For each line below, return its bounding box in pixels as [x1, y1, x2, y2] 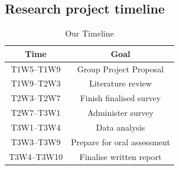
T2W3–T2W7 [11, 92, 61, 104]
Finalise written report [79, 150, 162, 162]
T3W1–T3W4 [11, 121, 61, 134]
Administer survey [87, 106, 154, 119]
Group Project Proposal [77, 62, 164, 75]
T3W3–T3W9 [11, 135, 61, 148]
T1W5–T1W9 [11, 62, 61, 75]
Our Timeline [65, 27, 114, 39]
